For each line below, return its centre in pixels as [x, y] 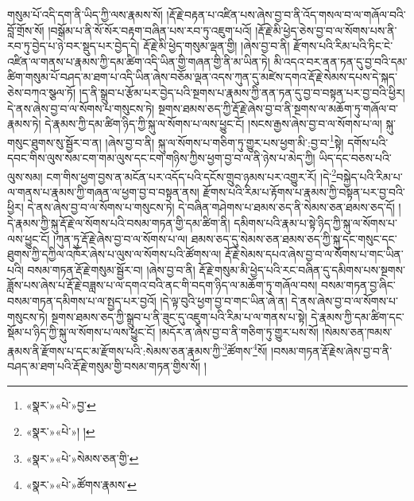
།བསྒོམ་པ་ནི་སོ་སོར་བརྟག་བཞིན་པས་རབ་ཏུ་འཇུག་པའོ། [150, 30]
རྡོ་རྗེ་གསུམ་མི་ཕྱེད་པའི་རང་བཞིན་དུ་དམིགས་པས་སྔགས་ [302, 269]
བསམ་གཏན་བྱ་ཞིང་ [358, 285]
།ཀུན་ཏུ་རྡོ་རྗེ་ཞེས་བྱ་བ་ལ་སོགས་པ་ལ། [121, 238]
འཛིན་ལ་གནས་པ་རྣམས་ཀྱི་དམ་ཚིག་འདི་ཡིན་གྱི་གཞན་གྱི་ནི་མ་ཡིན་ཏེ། [139, 61]
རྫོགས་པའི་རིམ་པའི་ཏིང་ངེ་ [343, 46]
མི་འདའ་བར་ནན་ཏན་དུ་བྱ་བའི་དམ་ [340, 61]
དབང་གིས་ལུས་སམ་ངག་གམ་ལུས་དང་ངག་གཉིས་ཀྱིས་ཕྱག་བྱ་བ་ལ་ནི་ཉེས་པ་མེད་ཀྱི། [161, 157]
